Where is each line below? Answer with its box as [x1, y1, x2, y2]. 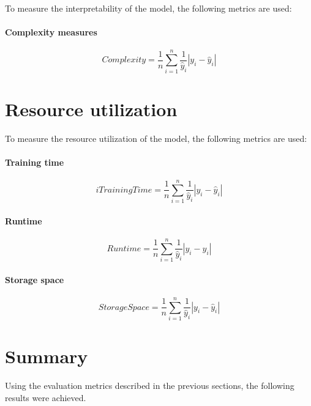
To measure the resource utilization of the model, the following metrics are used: [5, 131, 307, 144]
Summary [5, 344, 88, 369]
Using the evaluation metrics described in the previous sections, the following [5, 379, 294, 392]
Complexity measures [5, 26, 97, 39]
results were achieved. [5, 391, 86, 404]
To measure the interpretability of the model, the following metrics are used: [5, 2, 292, 14]
